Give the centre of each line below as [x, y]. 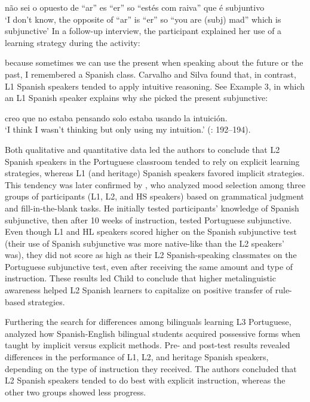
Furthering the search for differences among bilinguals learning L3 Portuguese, [148, 322]
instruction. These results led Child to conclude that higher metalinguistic [140, 278]
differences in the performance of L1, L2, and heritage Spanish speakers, [137, 357]
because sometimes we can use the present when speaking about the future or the [154, 62]
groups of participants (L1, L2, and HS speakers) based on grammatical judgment [155, 196]
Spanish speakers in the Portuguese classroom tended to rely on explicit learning [152, 161]
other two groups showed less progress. [76, 392]
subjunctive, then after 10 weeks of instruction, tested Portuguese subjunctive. [148, 220]
